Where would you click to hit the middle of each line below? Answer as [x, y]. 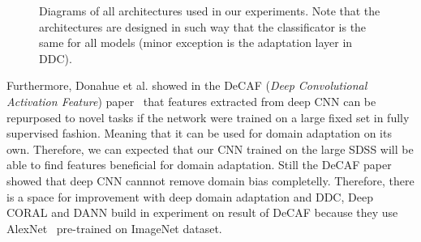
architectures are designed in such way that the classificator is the [203, 26]
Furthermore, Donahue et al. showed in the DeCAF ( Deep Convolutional [187, 85]
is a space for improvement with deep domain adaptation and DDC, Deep [190, 196]
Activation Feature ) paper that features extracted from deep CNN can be [191, 101]
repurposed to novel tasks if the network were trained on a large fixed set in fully [208, 117]
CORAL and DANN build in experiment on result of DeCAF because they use [202, 212]
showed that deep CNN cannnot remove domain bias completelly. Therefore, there [210, 180]
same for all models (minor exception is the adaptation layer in [196, 42]
